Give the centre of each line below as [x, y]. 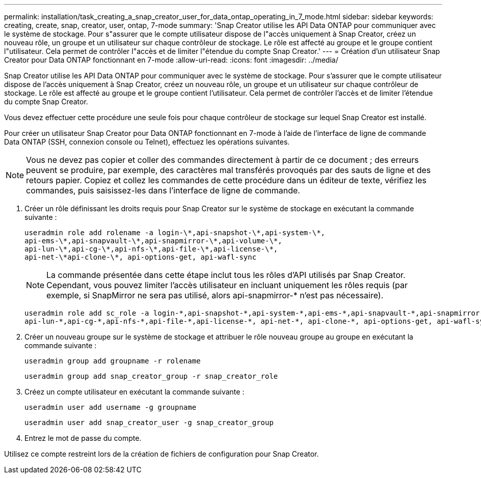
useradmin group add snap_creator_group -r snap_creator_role [151, 376]
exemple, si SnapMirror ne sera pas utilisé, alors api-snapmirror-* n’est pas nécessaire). [215, 295]
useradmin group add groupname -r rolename [113, 361]
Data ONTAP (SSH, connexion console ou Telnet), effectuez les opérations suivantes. [147, 142]
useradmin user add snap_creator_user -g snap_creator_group [149, 423]
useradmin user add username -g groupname [111, 407]
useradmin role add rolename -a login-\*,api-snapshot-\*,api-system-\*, [175, 233]
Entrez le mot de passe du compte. [83, 438]
